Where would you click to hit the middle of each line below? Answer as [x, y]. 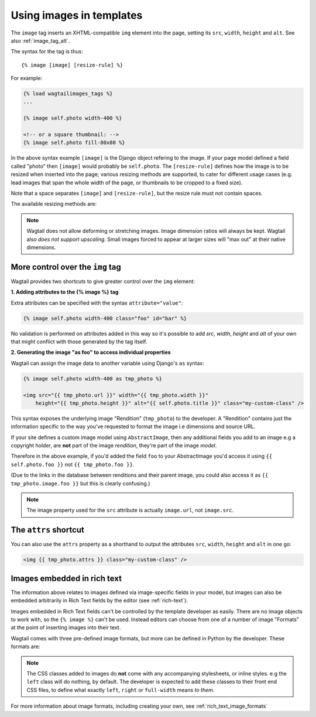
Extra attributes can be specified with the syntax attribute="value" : [97, 303]
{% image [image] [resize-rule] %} [72, 65]
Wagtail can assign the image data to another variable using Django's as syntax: [108, 363]
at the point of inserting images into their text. [66, 628]
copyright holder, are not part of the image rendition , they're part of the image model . [114, 446]
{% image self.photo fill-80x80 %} [74, 143]
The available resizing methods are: [54, 204]
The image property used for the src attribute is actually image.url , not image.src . [130, 510]
